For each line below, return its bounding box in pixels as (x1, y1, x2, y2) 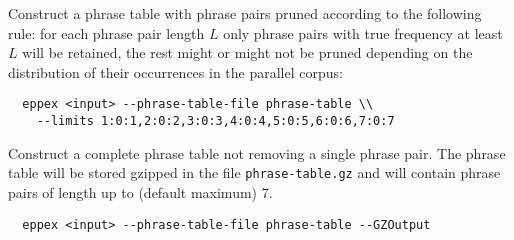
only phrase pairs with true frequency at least (223, 22, 503, 43)
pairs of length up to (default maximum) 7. (8, 181, 273, 202)
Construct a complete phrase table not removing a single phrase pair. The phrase (8, 142, 506, 163)
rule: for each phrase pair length (8, 22, 205, 43)
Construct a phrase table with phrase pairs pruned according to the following (8, 3, 482, 23)
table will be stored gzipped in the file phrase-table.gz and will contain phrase (8, 162, 501, 183)
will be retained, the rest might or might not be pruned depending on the (22, 42, 473, 63)
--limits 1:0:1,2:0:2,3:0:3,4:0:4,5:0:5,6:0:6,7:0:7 (36, 114, 395, 129)
